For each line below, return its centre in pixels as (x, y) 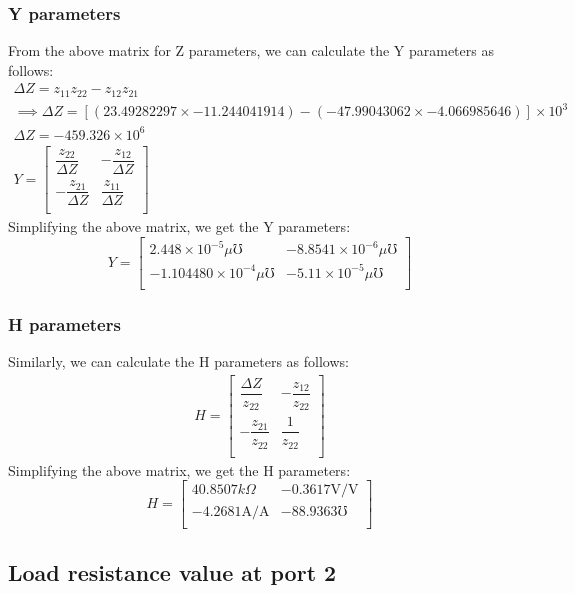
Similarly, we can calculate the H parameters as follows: (178, 361)
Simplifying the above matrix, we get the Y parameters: (179, 226)
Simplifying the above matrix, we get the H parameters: (179, 469)
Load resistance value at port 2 (172, 571)
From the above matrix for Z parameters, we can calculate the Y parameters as (251, 50)
